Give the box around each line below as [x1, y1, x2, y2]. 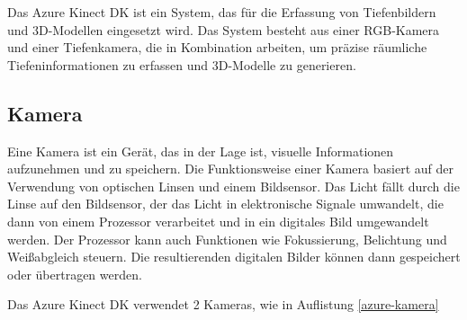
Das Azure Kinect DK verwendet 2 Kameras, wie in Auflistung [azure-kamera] [7, 295, 439, 314]
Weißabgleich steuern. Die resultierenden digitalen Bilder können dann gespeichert [7, 247, 461, 266]
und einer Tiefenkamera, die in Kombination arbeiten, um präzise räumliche [7, 38, 427, 57]
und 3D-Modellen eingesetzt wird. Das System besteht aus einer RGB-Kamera [7, 20, 440, 39]
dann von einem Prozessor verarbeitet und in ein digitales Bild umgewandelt [7, 211, 429, 230]
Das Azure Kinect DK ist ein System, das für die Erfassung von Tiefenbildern [7, 3, 436, 21]
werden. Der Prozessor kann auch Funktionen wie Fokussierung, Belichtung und [7, 229, 447, 248]
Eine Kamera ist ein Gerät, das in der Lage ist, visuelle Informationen [7, 141, 394, 160]
